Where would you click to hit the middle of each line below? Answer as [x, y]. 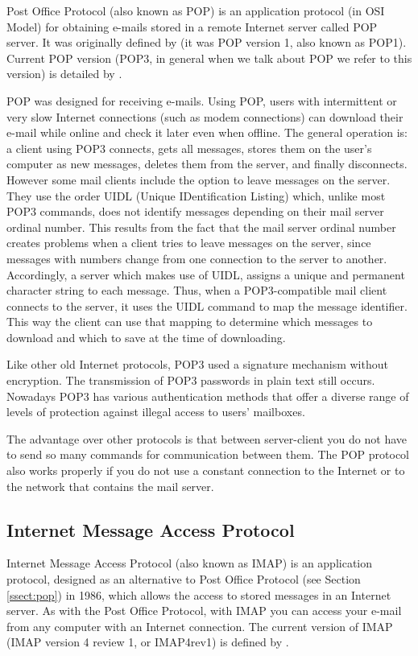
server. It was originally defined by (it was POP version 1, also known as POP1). [207, 42]
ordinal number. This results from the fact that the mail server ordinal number [201, 227]
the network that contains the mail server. [110, 486]
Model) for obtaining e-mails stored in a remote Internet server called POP [192, 26]
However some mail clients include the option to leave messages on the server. [199, 179]
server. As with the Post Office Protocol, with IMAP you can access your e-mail [204, 611]
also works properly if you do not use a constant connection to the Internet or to [206, 470]
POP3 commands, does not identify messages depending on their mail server [195, 211]
